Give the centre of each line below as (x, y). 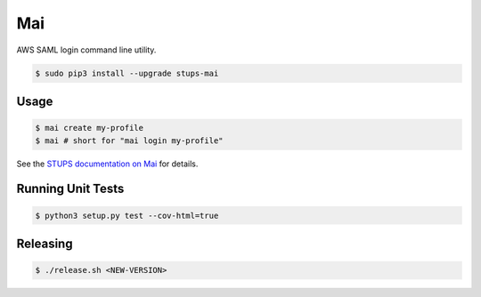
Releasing (45, 243)
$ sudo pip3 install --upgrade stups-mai (127, 73)
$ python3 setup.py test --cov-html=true (127, 215)
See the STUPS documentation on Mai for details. (107, 164)
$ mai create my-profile (90, 128)
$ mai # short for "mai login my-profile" (129, 140)
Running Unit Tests (70, 189)
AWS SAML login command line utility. (86, 50)
